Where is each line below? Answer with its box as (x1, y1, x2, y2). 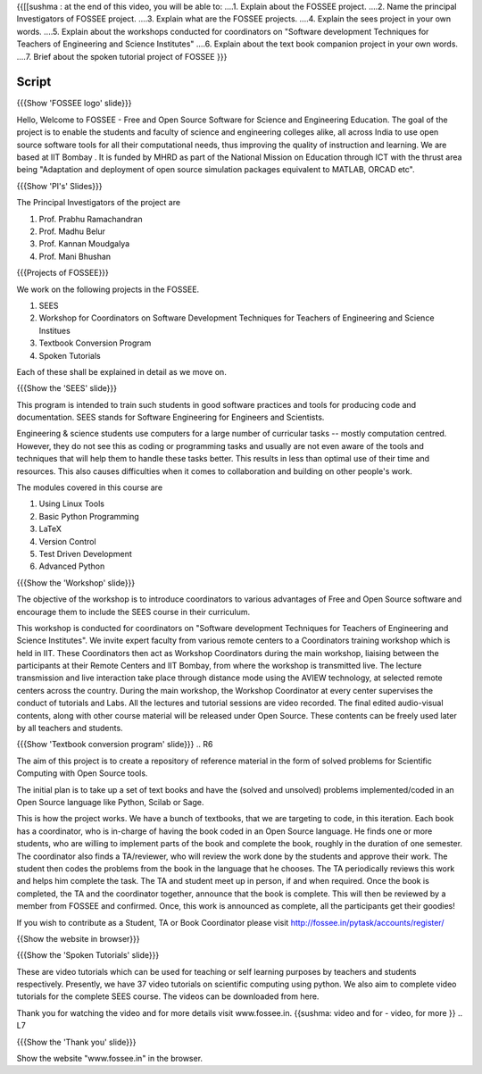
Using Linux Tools (38, 498, 104, 509)
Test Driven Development (38, 548, 133, 559)
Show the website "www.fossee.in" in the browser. (16, 1053, 204, 1064)
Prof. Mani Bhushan (38, 251, 112, 262)
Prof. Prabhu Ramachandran (38, 213, 143, 224)
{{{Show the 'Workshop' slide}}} (16, 577, 136, 588)
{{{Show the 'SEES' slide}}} (16, 383, 118, 394)
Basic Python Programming (38, 511, 140, 521)
